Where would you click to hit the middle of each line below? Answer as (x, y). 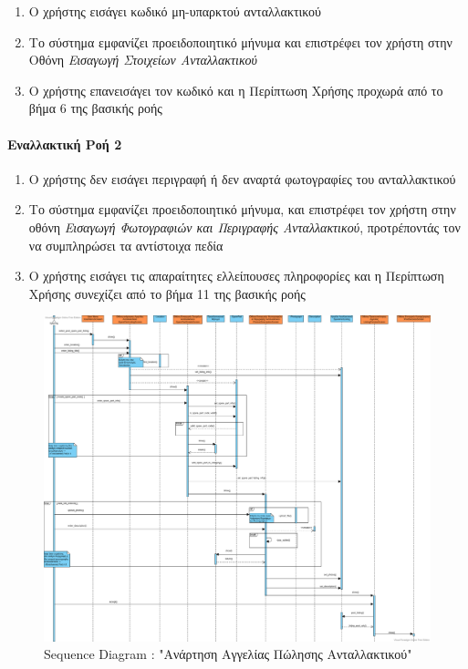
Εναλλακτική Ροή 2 (65, 144)
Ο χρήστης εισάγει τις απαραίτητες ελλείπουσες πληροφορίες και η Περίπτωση (236, 276)
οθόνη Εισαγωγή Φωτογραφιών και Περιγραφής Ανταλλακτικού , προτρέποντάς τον (244, 226)
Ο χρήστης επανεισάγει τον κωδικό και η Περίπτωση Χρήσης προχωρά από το (236, 90)
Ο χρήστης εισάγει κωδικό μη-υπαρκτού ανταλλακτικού (175, 11)
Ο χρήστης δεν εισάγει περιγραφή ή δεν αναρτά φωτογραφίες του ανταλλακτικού (242, 178)
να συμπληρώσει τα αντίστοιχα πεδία (126, 245)
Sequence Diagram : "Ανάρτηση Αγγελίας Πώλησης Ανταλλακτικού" (228, 654)
